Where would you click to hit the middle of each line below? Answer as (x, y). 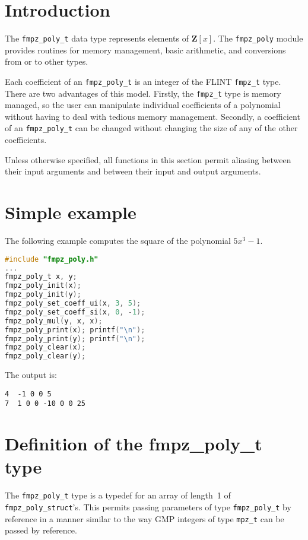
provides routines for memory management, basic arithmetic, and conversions (145, 50)
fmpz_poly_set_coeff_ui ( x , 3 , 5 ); (73, 303)
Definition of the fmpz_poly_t (134, 444)
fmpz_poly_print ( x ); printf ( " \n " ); (75, 330)
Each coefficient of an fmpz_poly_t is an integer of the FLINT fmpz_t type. (143, 81)
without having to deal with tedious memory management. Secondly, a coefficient (153, 116)
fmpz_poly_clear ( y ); (45, 356)
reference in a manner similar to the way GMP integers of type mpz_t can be (145, 518)
